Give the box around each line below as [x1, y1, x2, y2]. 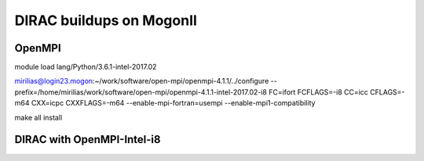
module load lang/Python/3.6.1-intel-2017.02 [14, 63, 157, 72]
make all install [14, 113, 63, 122]
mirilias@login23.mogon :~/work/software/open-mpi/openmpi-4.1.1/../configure [14, 77, 269, 86]
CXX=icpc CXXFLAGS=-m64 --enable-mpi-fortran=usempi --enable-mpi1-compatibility [31, 98, 316, 108]
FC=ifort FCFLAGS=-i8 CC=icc [268, 87, 369, 97]
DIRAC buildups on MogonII [14, 12, 198, 29]
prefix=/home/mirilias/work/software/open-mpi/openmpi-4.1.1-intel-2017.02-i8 [14, 87, 267, 97]
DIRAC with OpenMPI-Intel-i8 [14, 133, 161, 146]
